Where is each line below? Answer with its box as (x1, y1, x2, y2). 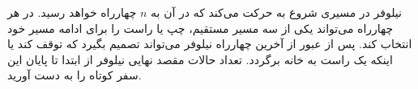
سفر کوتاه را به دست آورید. (7, 67, 142, 83)
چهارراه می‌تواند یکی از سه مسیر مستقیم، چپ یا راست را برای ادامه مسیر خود (7, 19, 394, 36)
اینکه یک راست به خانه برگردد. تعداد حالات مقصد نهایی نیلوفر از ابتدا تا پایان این (7, 51, 393, 67)
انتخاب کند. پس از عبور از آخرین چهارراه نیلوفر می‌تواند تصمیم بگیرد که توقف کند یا (7, 35, 412, 52)
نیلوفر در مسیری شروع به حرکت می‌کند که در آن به (151, 4, 402, 20)
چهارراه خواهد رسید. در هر (7, 4, 137, 20)
